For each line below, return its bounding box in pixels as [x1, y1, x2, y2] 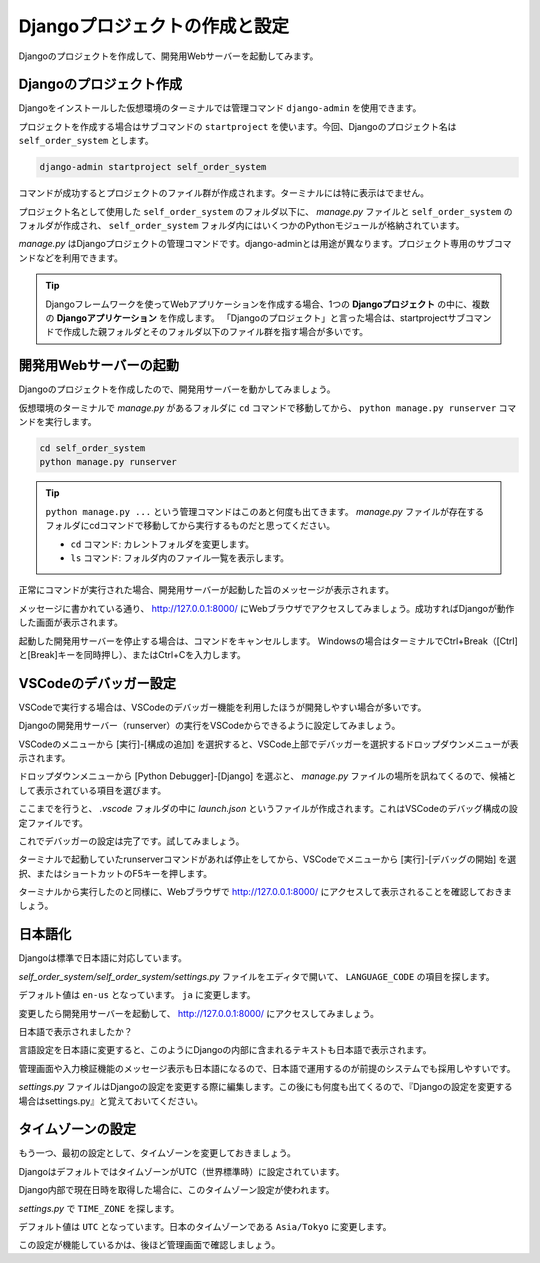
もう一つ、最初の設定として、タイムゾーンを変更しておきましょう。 [18, 1147, 297, 1159]
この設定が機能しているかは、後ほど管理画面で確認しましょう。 [18, 1239, 281, 1251]
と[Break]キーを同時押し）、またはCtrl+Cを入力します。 [18, 648, 247, 660]
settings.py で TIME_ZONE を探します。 [18, 1202, 180, 1214]
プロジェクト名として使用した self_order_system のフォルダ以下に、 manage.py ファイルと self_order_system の [18, 205, 513, 217]
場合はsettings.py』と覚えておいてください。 [18, 1095, 204, 1107]
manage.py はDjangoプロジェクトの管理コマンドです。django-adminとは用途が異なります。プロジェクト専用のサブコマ [18, 238, 512, 250]
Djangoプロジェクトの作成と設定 [18, 15, 290, 37]
